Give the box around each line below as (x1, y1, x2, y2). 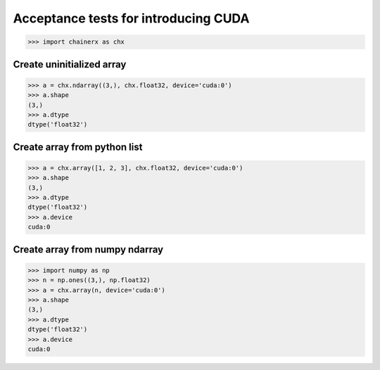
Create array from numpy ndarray (13, 243, 164, 255)
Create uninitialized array (13, 58, 127, 70)
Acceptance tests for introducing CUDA (13, 11, 250, 26)
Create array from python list (13, 141, 143, 153)
